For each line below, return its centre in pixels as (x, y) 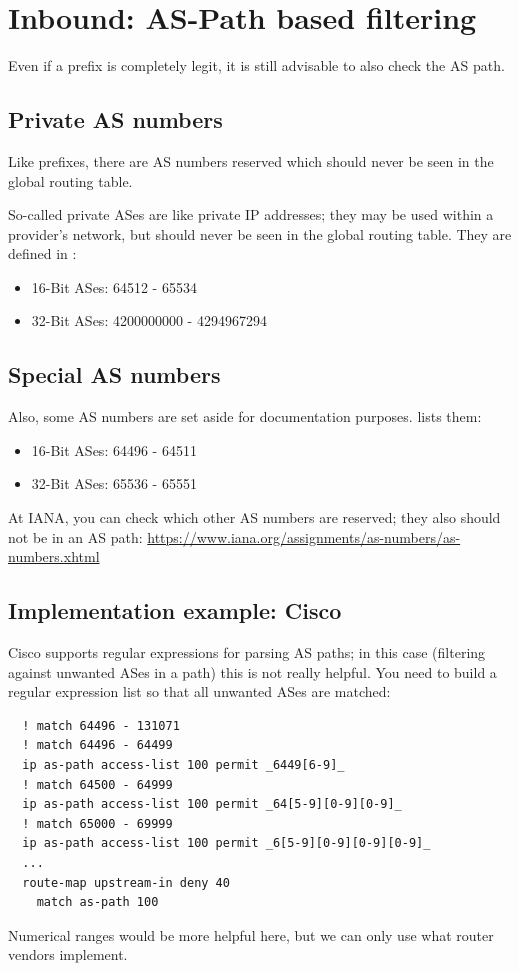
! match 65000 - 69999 (97, 823)
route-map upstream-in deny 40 (126, 882)
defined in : (42, 253)
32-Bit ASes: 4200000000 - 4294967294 (149, 320)
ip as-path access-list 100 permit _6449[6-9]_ (183, 765)
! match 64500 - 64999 (97, 784)
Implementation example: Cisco (175, 610)
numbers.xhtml (54, 556)
